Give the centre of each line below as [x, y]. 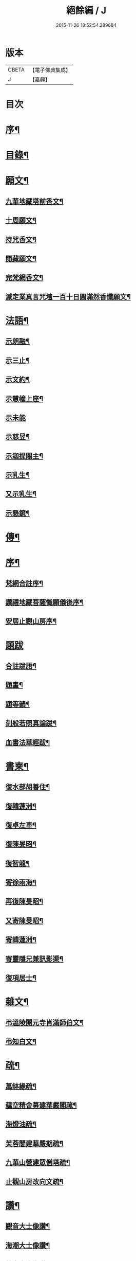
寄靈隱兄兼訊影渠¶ [34, 959]
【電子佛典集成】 [50, 70]
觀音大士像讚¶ [28, 1226]
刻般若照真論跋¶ [31, 723]
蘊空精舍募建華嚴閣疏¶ [41, 1105]
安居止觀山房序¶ [31, 621]
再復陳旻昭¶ [24, 902]
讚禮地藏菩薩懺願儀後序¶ [44, 602]
